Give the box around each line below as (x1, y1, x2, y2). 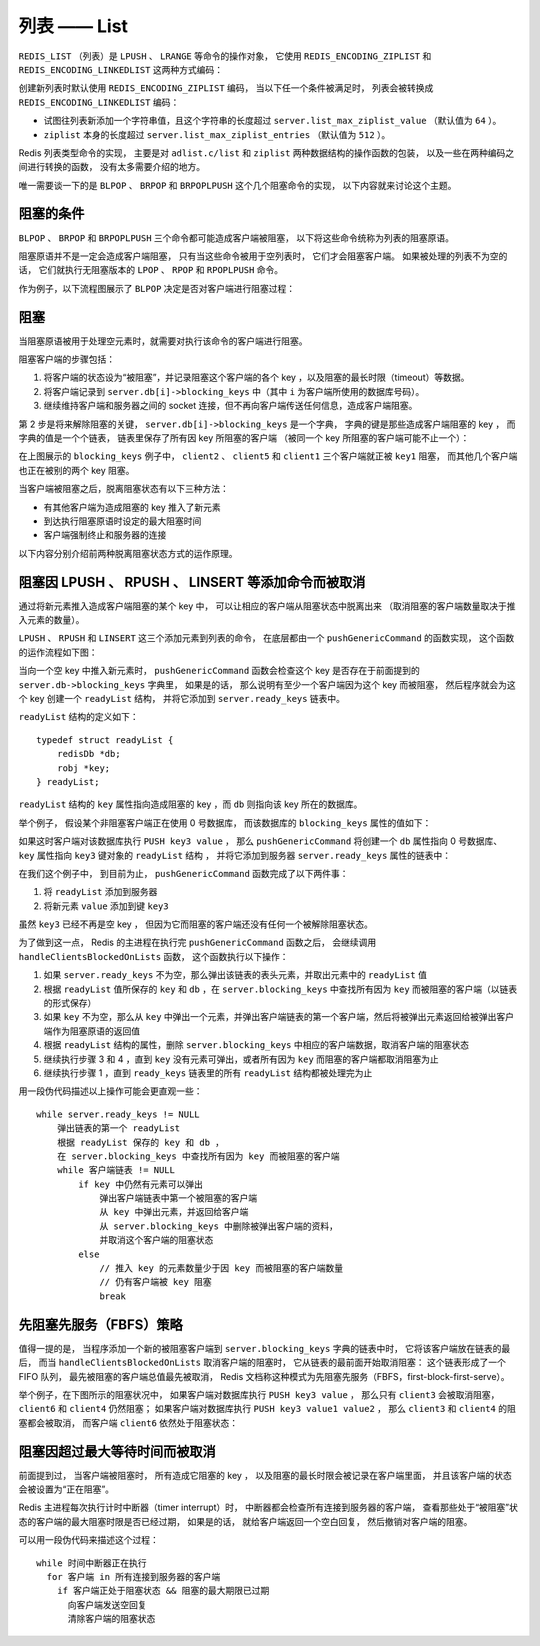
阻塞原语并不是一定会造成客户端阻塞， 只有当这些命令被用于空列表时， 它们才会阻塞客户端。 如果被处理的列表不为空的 (18, 250, 508, 262)
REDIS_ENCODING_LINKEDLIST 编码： (18, 96, 180, 108)
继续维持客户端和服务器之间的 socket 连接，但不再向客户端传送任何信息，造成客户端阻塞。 (43, 400, 418, 412)
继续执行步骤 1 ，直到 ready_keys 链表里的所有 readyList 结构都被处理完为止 (43, 1066, 373, 1079)
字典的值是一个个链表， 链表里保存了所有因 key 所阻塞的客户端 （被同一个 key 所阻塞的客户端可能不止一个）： (18, 432, 470, 444)
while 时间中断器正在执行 (36, 1557, 147, 1569)
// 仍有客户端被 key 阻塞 (99, 1276, 212, 1288)
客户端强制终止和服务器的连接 (43, 529, 167, 541)
